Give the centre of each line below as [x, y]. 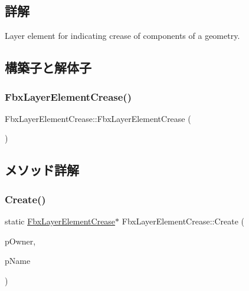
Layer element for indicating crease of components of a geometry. [122, 36]
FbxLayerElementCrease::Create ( [183, 221]
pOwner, [20, 241]
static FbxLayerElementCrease [60, 221]
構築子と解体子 [48, 67]
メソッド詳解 [42, 170]
